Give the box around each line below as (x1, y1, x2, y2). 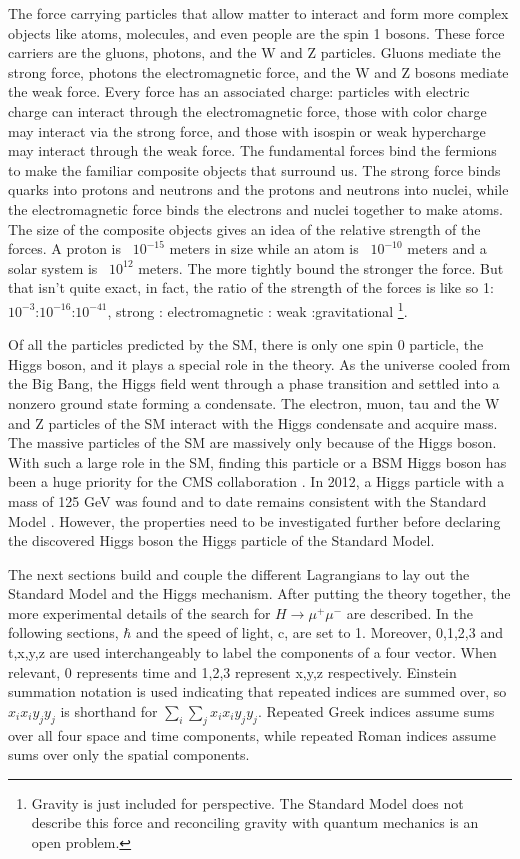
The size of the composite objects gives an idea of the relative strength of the (8, 218, 481, 239)
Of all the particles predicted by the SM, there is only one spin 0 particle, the (8, 334, 484, 355)
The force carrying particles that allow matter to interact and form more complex (8, 3, 509, 23)
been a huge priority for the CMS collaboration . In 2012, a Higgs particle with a (8, 471, 505, 492)
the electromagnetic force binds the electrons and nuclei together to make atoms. (8, 198, 503, 219)
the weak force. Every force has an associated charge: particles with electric (8, 81, 470, 102)
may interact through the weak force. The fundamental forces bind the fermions (8, 140, 497, 161)
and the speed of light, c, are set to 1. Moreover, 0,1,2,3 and (136, 622, 503, 643)
